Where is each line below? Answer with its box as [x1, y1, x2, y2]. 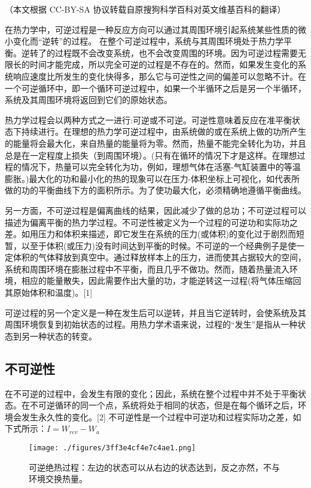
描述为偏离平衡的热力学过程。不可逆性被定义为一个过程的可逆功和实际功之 [5, 216, 298, 228]
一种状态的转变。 [29, 329, 97, 342]
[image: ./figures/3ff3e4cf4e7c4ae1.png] [29, 444, 196, 453]
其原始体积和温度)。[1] [5, 286, 93, 299]
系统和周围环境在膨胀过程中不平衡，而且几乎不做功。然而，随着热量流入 [5, 262, 289, 275]
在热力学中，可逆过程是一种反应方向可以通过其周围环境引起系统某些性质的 [5, 23, 298, 35]
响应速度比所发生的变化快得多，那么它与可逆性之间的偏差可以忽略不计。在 [13, 69, 306, 82]
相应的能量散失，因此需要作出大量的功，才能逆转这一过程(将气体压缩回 [21, 274, 301, 287]
